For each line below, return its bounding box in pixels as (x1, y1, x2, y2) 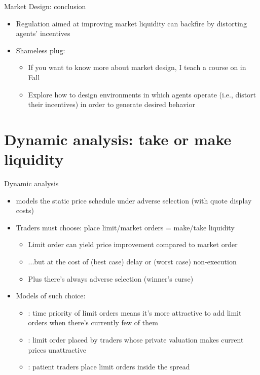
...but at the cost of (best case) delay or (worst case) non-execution (28, 256, 237, 267)
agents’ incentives (16, 28, 70, 39)
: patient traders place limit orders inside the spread (28, 361, 190, 372)
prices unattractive (28, 344, 87, 355)
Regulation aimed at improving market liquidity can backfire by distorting (16, 18, 247, 28)
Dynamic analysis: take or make (4, 128, 232, 149)
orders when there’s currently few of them (28, 317, 158, 328)
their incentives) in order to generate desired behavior (28, 99, 195, 110)
